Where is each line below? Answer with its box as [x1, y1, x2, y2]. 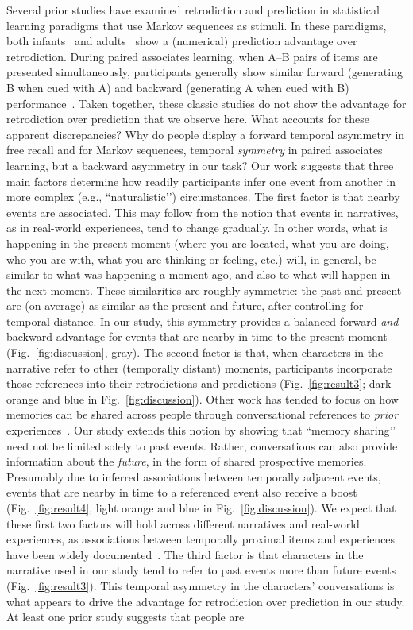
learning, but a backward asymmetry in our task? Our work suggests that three [6, 157, 394, 173]
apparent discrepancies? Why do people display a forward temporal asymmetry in [6, 126, 405, 142]
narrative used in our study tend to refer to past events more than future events [6, 562, 396, 578]
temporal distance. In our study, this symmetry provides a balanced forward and [6, 312, 399, 329]
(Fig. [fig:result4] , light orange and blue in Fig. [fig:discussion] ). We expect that [6, 500, 396, 516]
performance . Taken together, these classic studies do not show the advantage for [6, 95, 407, 111]
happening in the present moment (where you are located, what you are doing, [6, 234, 389, 251]
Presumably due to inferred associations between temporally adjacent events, [6, 468, 381, 485]
